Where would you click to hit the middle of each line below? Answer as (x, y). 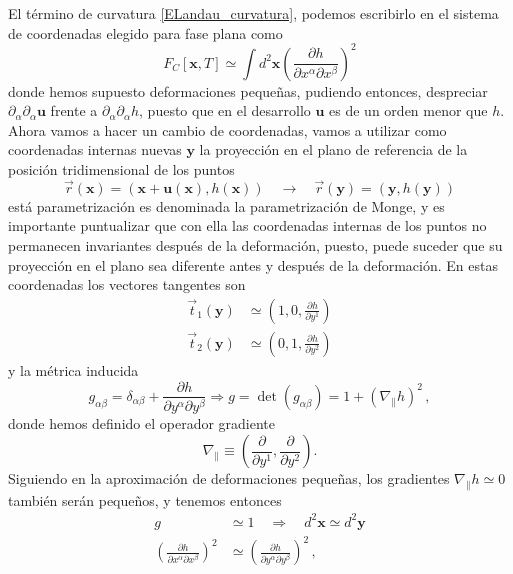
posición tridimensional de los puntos (121, 169)
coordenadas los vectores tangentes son (127, 284)
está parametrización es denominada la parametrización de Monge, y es (226, 205)
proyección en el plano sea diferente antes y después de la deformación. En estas (253, 264)
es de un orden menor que (408, 110)
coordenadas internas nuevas (95, 149)
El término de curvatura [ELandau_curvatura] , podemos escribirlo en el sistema (253, 13)
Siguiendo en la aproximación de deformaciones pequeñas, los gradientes (229, 478)
